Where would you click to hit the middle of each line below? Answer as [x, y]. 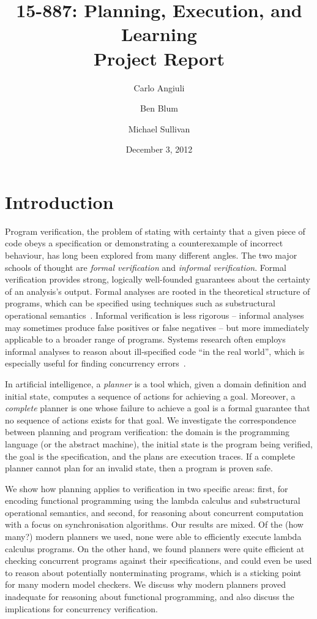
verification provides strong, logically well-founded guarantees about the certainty [158, 279]
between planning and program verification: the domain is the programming [147, 432]
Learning [159, 34]
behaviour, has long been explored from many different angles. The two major [151, 255]
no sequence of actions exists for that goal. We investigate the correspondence [151, 420]
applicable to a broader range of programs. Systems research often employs [145, 339]
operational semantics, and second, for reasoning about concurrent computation [154, 512]
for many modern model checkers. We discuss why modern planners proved [146, 584]
